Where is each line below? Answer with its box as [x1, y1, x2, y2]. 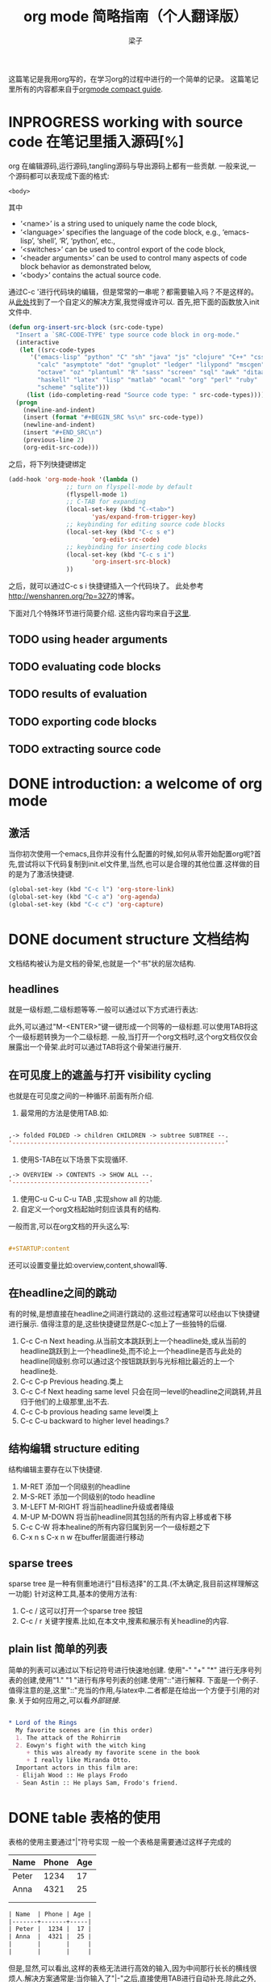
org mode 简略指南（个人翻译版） [23, 7, 248, 26]
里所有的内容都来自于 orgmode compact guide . [8, 84, 164, 94]
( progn [15, 398, 38, 407]
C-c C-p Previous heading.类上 [19, 1376, 123, 1387]
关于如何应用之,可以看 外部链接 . [17, 1695, 121, 1705]
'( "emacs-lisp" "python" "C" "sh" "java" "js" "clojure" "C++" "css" [29, 353, 269, 361]
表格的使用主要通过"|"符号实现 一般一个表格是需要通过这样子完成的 [8, 1836, 231, 1846]
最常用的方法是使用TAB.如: [19, 1109, 109, 1118]
